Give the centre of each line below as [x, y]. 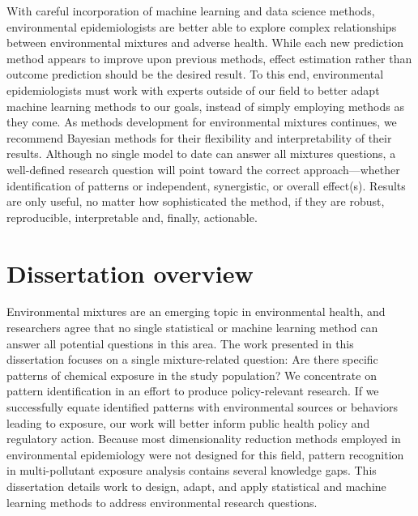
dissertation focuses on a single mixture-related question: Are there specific [192, 359]
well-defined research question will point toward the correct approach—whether [203, 169]
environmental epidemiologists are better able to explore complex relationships [202, 26]
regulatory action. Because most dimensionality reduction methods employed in [204, 439]
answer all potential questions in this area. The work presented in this [180, 343]
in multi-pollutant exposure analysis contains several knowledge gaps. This [192, 470]
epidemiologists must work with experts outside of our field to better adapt [193, 90]
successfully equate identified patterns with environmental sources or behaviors [202, 407]
